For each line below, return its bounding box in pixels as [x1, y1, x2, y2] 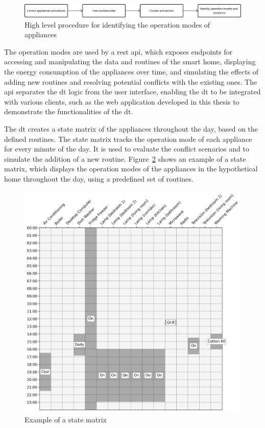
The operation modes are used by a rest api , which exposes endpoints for [4, 46, 233, 57]
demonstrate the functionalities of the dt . [4, 106, 133, 117]
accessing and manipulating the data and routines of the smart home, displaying [4, 56, 256, 67]
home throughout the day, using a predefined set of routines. [4, 173, 194, 184]
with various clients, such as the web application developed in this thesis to [4, 96, 239, 107]
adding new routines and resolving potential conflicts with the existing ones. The [4, 76, 257, 87]
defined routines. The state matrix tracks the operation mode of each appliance [4, 133, 252, 144]
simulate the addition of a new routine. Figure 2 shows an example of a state [4, 153, 246, 164]
